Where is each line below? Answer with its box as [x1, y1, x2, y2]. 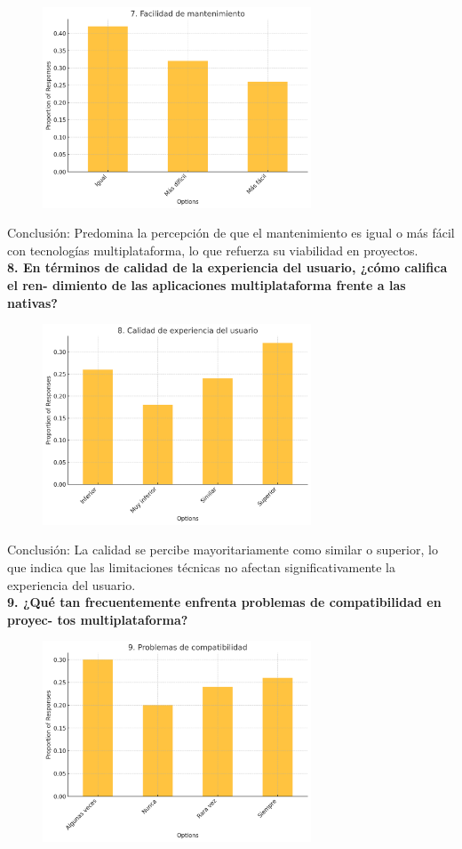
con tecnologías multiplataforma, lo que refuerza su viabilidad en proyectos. [7, 240, 418, 259]
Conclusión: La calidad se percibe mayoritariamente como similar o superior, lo [7, 540, 438, 559]
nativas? [7, 293, 58, 311]
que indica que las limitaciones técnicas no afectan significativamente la [7, 557, 395, 576]
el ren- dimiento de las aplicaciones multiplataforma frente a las [7, 275, 406, 294]
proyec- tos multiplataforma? [7, 610, 188, 628]
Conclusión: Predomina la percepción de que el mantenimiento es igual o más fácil [7, 223, 455, 242]
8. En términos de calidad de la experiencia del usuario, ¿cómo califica [7, 258, 448, 277]
